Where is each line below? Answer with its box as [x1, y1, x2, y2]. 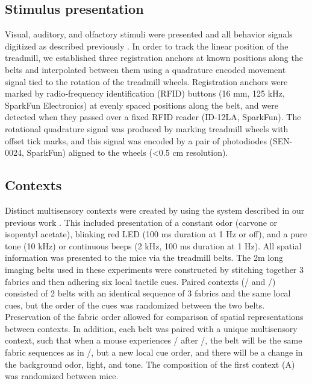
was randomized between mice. [5, 370, 119, 382]
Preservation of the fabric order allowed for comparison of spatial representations [5, 310, 304, 323]
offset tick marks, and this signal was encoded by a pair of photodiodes [5, 134, 267, 147]
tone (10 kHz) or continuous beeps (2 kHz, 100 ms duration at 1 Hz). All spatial [5, 239, 302, 252]
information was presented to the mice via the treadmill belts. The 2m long [5, 251, 283, 264]
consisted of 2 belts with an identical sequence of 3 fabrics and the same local [5, 287, 291, 299]
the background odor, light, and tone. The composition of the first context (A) [5, 357, 295, 370]
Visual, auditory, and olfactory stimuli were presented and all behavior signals [5, 28, 293, 40]
